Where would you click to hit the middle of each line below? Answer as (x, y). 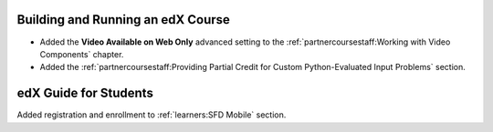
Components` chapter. (82, 54)
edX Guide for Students (85, 93)
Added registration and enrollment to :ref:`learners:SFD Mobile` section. (152, 115)
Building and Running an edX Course (123, 20)
